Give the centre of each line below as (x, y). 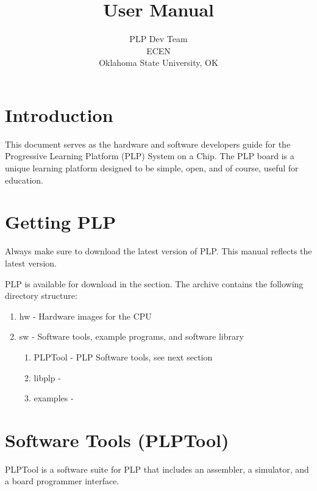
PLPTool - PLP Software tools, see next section (123, 357)
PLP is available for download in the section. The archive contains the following (154, 283)
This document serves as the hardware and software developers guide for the (148, 144)
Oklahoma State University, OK (158, 63)
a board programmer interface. (62, 481)
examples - (54, 398)
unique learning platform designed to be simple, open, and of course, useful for (152, 168)
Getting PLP (61, 222)
